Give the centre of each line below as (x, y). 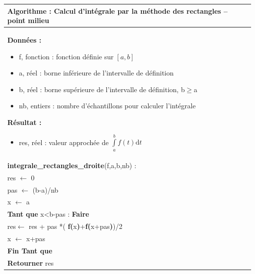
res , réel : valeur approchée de (64, 142)
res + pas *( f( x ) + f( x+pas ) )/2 (76, 226)
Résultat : (25, 122)
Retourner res (31, 262)
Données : (25, 39)
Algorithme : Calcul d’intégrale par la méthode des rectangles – (118, 11)
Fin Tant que (30, 250)
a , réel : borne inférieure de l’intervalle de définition (96, 73)
